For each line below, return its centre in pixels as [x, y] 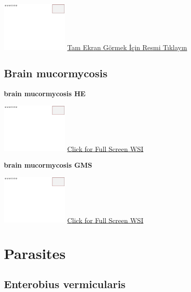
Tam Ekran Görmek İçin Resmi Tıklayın [127, 47]
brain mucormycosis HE [45, 94]
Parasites [35, 253]
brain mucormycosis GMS [48, 164]
